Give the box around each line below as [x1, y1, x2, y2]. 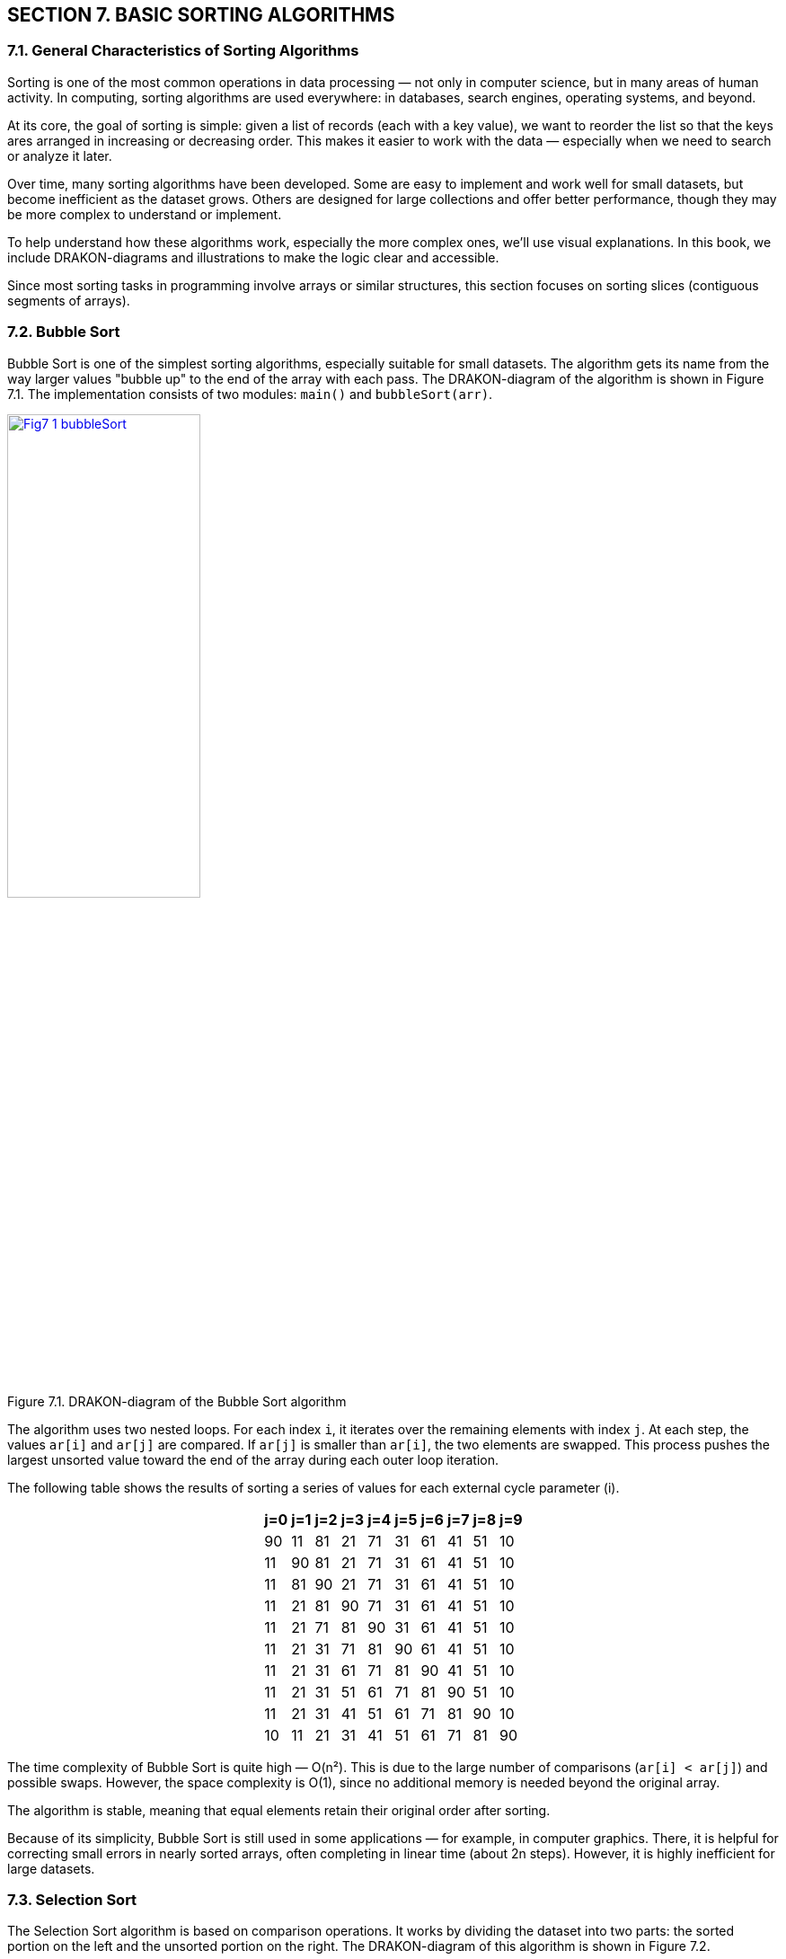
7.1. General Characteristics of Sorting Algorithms [7, 41, 359, 60]
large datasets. [7, 1860, 95, 1876]
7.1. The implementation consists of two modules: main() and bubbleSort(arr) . [7, 386, 493, 402]
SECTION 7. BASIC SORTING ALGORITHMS [7, 4, 395, 26]
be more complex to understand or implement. [7, 206, 282, 222]
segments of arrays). [7, 292, 130, 308]
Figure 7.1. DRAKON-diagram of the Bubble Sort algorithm [7, 1393, 347, 1409]
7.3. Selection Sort [7, 1890, 137, 1909]
